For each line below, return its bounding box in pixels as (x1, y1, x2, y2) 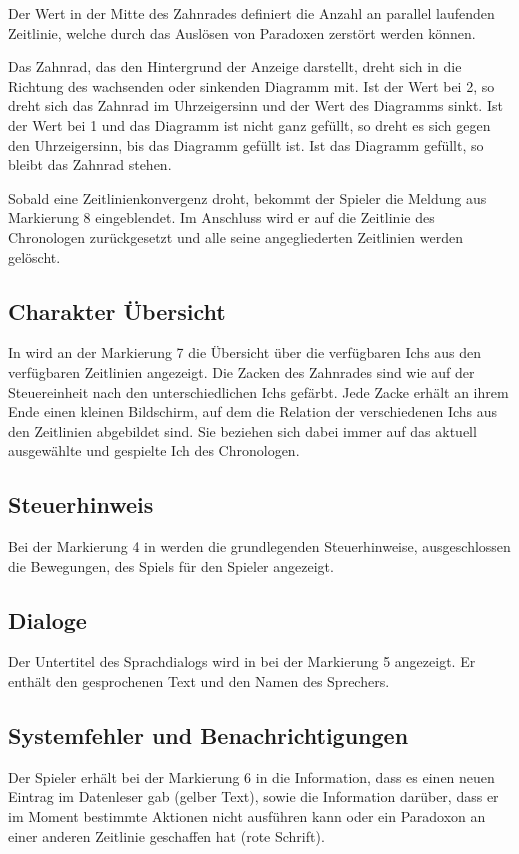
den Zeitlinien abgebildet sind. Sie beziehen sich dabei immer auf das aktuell (8, 420, 477, 441)
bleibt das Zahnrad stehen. (8, 154, 172, 175)
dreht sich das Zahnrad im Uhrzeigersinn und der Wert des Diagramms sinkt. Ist (8, 95, 503, 116)
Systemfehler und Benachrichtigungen (8, 720, 409, 751)
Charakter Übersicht (8, 295, 226, 326)
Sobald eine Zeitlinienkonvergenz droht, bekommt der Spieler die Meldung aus (8, 187, 487, 208)
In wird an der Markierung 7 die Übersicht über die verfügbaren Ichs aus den (8, 342, 482, 363)
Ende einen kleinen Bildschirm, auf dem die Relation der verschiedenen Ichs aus (8, 401, 498, 422)
